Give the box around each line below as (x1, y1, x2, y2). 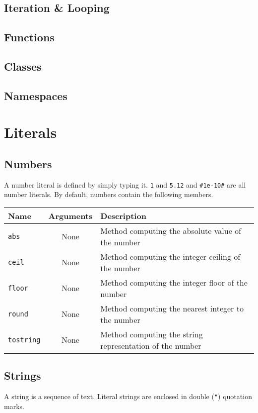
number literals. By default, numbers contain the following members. (4, 189, 213, 200)
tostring (8, 335, 41, 344)
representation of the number (100, 339, 201, 351)
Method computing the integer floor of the (100, 276, 248, 288)
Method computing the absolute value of (100, 224, 241, 236)
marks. (4, 401, 24, 411)
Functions (4, 29, 55, 45)
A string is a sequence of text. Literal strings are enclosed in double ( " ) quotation (4, 391, 252, 402)
